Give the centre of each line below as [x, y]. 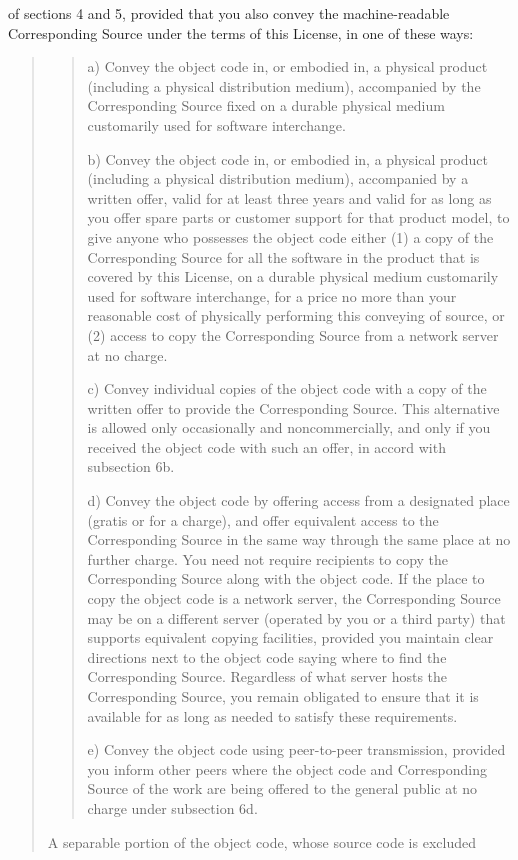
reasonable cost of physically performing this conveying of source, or [296, 315]
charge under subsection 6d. [172, 807]
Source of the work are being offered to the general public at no [282, 788]
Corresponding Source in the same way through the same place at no [299, 539]
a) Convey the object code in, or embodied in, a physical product [287, 66]
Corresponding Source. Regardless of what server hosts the [267, 676]
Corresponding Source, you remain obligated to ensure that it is [283, 696]
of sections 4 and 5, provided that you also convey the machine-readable [229, 13]
